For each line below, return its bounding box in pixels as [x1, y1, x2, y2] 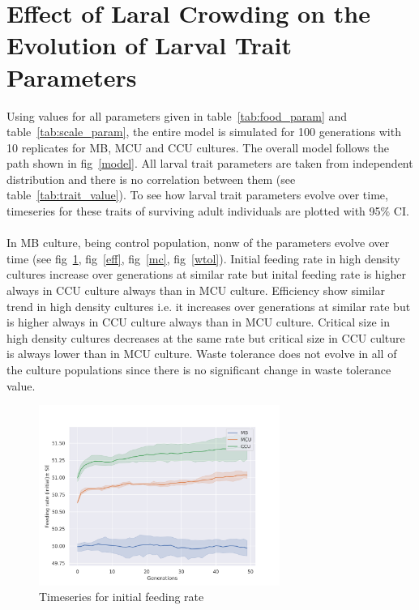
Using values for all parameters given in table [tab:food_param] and [6, 107, 348, 124]
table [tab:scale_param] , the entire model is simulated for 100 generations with [6, 123, 401, 140]
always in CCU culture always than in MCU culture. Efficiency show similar [6, 282, 385, 299]
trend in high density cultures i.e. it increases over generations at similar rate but [6, 297, 411, 314]
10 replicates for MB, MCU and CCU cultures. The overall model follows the [6, 139, 389, 156]
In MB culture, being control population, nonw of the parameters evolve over [6, 234, 390, 251]
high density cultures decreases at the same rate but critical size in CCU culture [6, 329, 405, 346]
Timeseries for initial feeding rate [39, 588, 204, 605]
